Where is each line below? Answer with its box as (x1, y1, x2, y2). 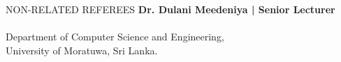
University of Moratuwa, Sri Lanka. (6, 42, 158, 57)
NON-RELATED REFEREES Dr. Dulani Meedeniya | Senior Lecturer (6, 2, 335, 16)
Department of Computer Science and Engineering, (6, 29, 224, 44)
